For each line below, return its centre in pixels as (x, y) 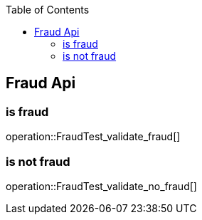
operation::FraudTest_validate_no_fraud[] (101, 186)
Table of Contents (48, 10)
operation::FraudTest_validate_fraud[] (93, 137)
